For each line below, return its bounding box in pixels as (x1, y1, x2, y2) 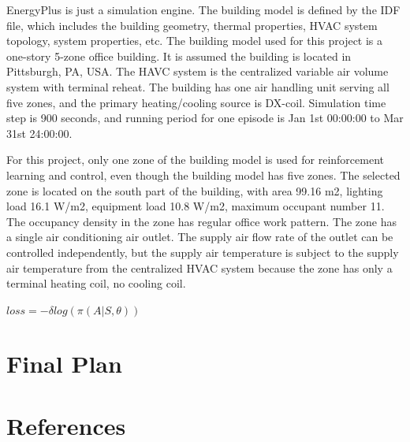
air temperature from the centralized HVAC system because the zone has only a (6, 259, 393, 276)
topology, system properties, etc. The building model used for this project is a (6, 32, 383, 49)
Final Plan (6, 347, 122, 380)
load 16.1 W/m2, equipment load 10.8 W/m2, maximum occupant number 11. (6, 198, 385, 214)
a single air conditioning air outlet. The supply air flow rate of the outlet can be (6, 228, 393, 245)
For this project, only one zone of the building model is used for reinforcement (6, 151, 384, 168)
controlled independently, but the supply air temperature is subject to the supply (6, 243, 399, 260)
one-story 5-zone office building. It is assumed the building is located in (6, 47, 352, 64)
